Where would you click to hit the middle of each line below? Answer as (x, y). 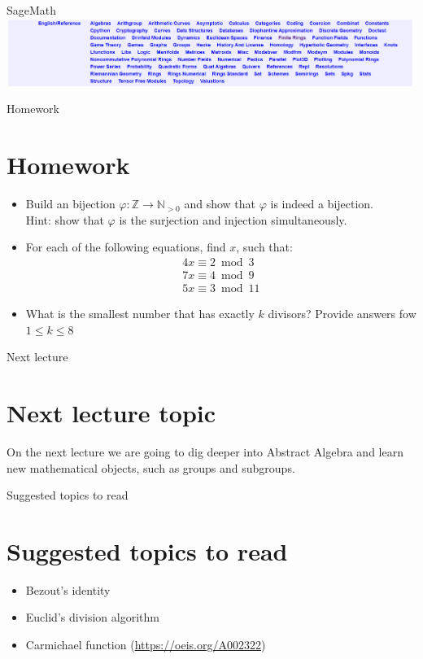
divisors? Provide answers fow (342, 314)
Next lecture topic (111, 412)
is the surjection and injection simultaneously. (233, 219)
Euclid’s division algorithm (92, 617)
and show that (220, 204)
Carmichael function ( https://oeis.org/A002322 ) (146, 645)
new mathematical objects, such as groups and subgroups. (151, 467)
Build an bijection (70, 204)
